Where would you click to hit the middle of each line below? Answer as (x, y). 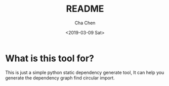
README (85, 9)
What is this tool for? (50, 58)
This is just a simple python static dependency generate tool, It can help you (85, 72)
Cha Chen (85, 23)
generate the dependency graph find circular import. (60, 78)
